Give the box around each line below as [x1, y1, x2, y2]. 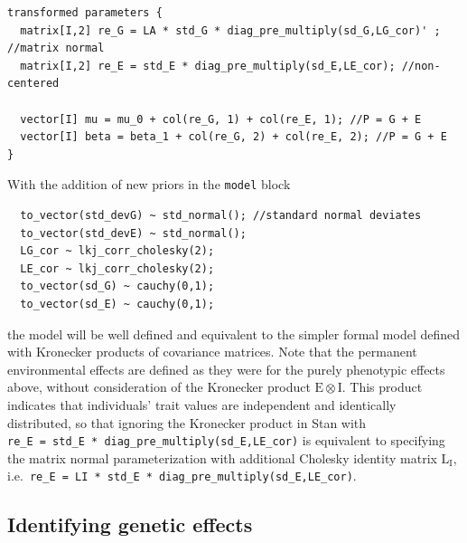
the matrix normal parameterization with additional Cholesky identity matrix [7, 448, 437, 467]
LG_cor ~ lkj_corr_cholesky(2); [20, 244, 215, 258]
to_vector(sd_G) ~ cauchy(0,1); [20, 280, 215, 293]
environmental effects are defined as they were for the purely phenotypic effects [7, 359, 445, 378]
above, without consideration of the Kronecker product [7, 377, 311, 396]
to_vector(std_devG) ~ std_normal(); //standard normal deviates [20, 209, 422, 222]
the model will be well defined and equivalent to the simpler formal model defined [7, 324, 461, 343]
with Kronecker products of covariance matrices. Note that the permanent [7, 342, 417, 361]
